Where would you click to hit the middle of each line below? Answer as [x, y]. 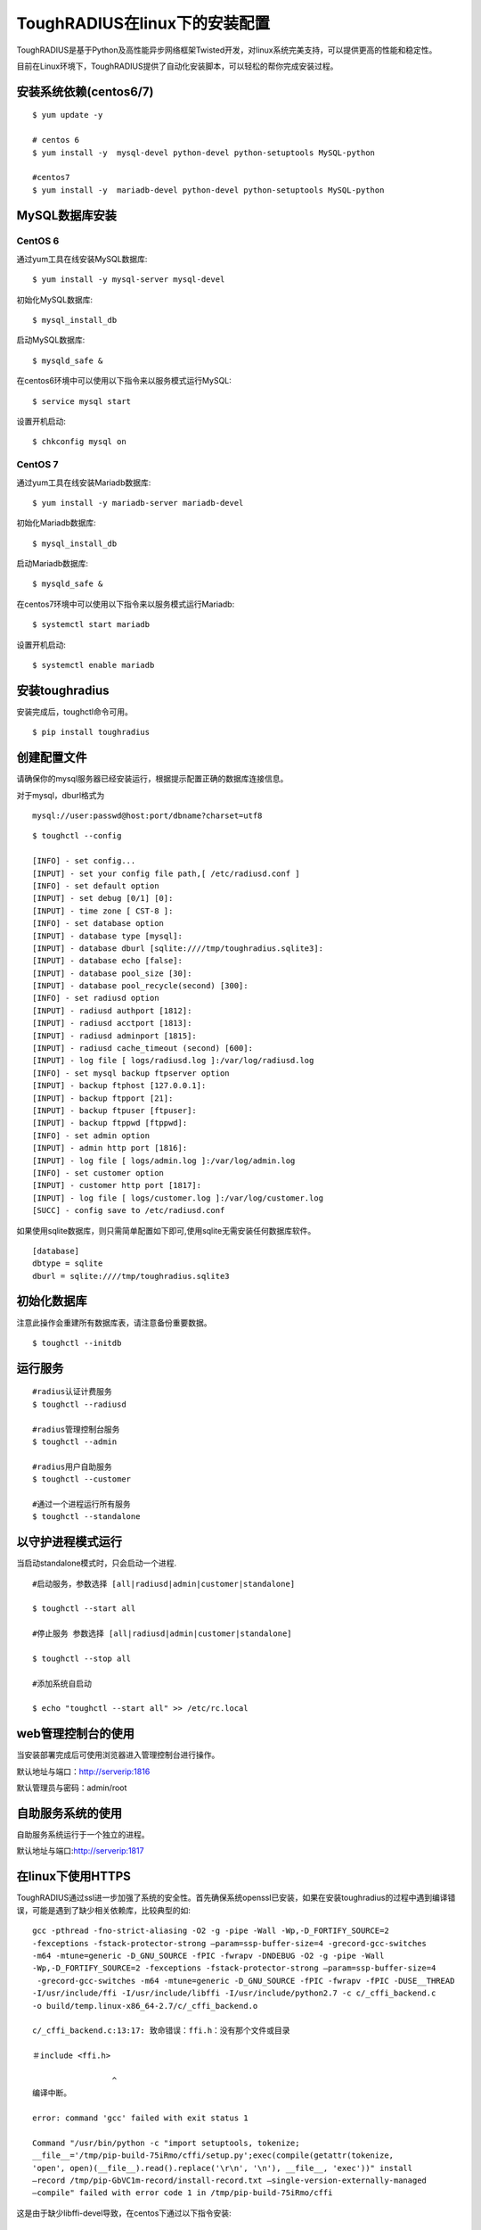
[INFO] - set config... [84, 861]
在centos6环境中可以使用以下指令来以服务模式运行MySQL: [124, 381]
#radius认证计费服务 [73, 1392]
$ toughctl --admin [75, 1441]
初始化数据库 [52, 1301]
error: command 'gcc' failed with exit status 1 [140, 2118]
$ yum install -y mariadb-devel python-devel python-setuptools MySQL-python [208, 190]
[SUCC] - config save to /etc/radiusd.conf [129, 1210]
